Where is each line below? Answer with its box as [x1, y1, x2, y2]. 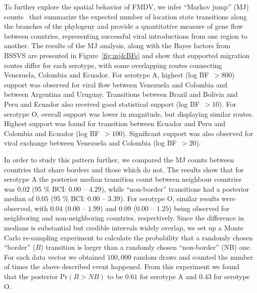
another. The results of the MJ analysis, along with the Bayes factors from [4, 40, 231, 51]
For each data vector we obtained [4, 251, 105, 262]
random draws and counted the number [133, 251, 254, 262]
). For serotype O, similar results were [120, 193, 236, 204]
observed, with [4, 203, 48, 213]
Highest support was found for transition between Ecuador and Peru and [4, 118, 226, 129]
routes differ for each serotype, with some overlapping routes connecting [4, 60, 222, 70]
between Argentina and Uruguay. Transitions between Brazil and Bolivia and [4, 89, 238, 99]
